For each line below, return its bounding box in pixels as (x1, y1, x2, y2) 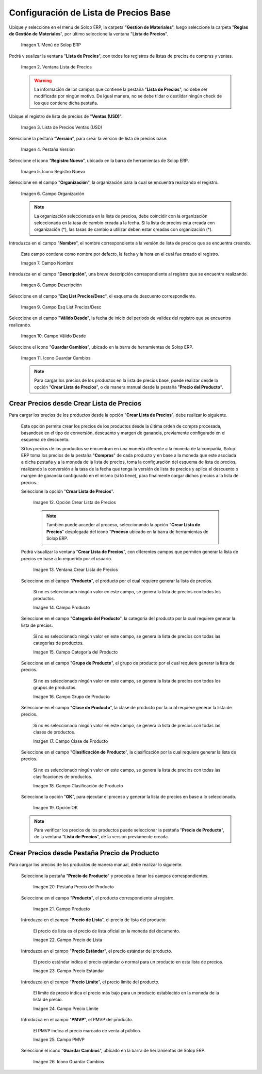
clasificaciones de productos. (33, 774, 92, 780)
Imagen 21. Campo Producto (33, 906, 90, 911)
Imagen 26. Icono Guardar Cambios (33, 1058, 104, 1064)
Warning (34, 78, 52, 83)
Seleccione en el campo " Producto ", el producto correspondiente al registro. (21, 895, 175, 901)
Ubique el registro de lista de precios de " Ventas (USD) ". (9, 114, 123, 119)
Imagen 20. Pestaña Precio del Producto (33, 884, 114, 890)
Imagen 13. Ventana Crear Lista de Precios (33, 567, 118, 572)
